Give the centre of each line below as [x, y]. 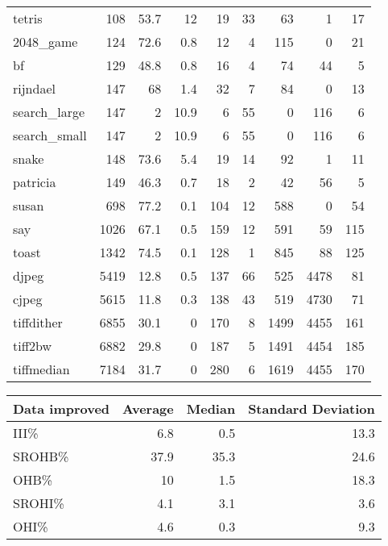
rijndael [34, 88]
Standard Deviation [312, 408]
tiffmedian [41, 369]
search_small [50, 135]
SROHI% [39, 503]
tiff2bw [33, 346]
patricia [35, 182]
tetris [28, 18]
